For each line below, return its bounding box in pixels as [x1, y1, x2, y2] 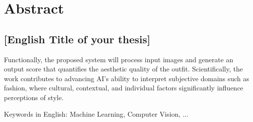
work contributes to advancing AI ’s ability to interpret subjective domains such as [4, 73, 250, 83]
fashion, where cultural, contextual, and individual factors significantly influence [4, 83, 243, 93]
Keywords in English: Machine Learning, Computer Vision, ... [4, 108, 189, 119]
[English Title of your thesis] [4, 31, 151, 46]
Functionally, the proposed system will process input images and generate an [4, 54, 234, 64]
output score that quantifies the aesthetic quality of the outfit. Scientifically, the [4, 64, 243, 74]
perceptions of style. [4, 92, 64, 102]
